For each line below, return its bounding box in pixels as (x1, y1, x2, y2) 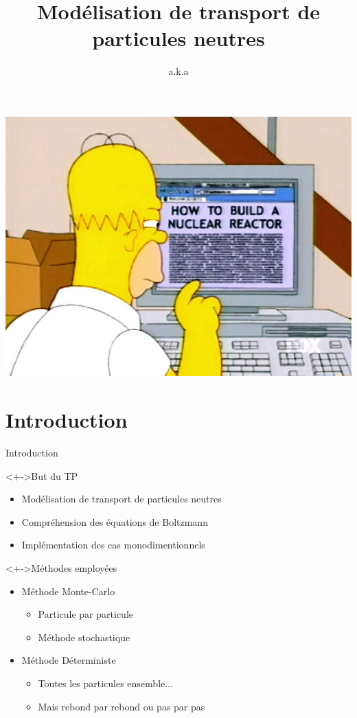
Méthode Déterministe (21, 653, 116, 667)
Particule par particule (38, 607, 133, 621)
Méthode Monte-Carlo (21, 583, 115, 598)
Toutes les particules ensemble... (38, 676, 173, 690)
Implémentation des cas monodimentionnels (21, 537, 205, 552)
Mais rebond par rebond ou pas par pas (38, 699, 205, 713)
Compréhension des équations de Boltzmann (21, 514, 208, 529)
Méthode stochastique (38, 629, 130, 644)
